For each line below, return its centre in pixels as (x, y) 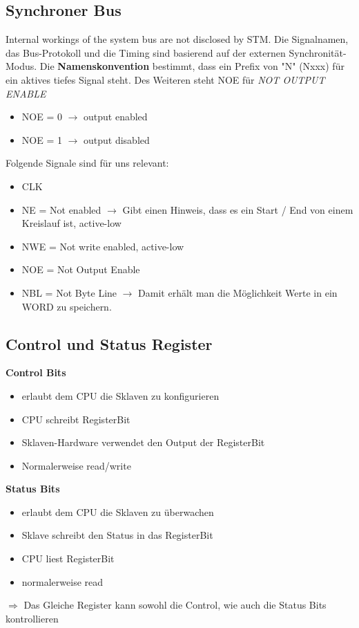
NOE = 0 (42, 117)
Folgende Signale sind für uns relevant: (87, 163)
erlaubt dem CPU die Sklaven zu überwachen (118, 511)
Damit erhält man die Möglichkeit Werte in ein (238, 292)
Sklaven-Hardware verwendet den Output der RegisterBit (143, 442)
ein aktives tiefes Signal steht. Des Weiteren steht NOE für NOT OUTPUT (165, 79)
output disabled (117, 139)
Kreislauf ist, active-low (71, 223)
